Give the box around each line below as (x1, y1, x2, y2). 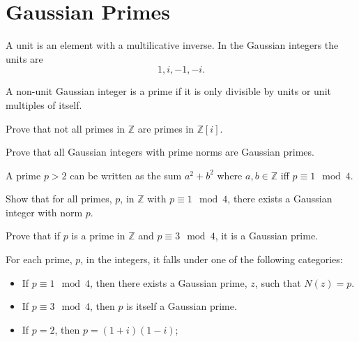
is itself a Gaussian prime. (126, 299, 237, 313)
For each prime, (6, 252, 72, 267)
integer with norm (6, 205, 83, 219)
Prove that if (6, 228, 61, 243)
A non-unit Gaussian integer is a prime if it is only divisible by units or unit (6, 84, 331, 98)
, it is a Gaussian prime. (215, 228, 318, 243)
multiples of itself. (6, 97, 82, 112)
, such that (254, 275, 301, 290)
